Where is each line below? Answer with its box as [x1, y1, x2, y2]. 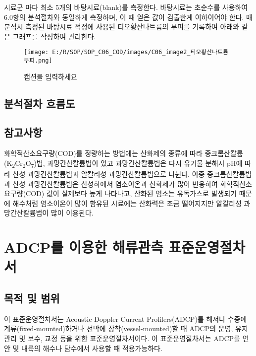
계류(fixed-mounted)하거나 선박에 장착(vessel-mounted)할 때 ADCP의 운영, [4, 323, 233, 334]
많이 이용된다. [51, 208, 94, 218]
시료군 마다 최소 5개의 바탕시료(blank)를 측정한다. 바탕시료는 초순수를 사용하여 [4, 2, 248, 12]
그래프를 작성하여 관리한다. [12, 31, 96, 41]
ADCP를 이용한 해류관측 [4, 237, 163, 257]
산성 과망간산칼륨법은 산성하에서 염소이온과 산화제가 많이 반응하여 [12, 178, 218, 189]
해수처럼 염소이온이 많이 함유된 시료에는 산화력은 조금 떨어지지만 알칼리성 [12, 198, 242, 208]
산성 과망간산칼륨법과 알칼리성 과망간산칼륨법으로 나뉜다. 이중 [12, 168, 205, 179]
